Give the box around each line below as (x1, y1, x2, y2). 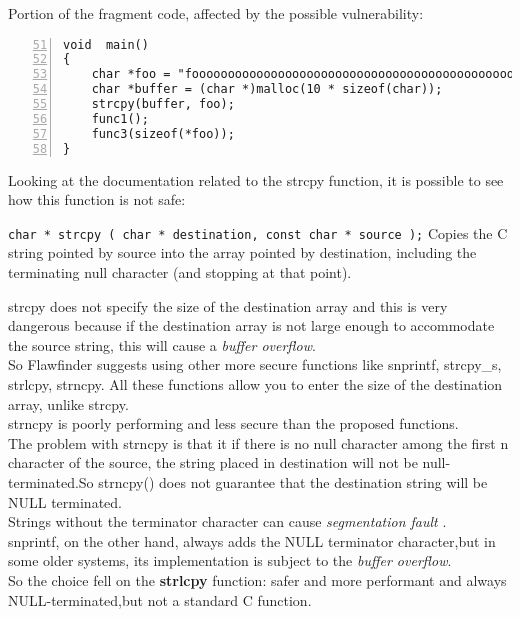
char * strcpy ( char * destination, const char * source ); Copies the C (8, 222, 508, 243)
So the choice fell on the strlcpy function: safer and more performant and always (8, 569, 507, 590)
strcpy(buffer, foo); (91, 97, 235, 112)
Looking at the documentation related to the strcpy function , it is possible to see (8, 169, 504, 190)
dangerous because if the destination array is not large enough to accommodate (8, 315, 495, 336)
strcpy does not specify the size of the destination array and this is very (8, 295, 448, 316)
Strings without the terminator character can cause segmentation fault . (8, 511, 447, 532)
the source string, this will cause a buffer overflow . (8, 334, 316, 355)
